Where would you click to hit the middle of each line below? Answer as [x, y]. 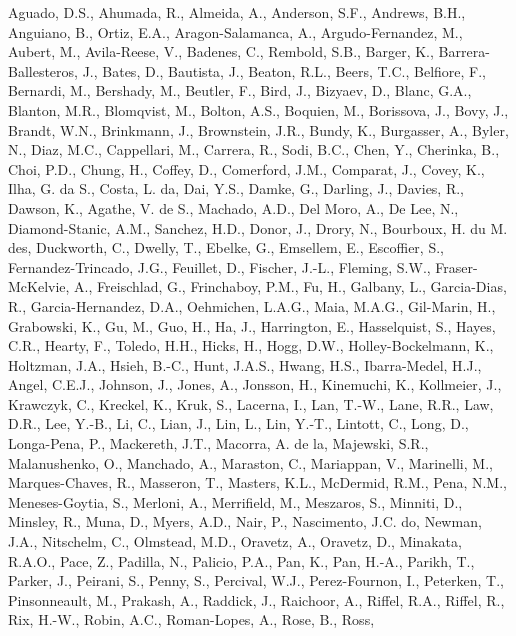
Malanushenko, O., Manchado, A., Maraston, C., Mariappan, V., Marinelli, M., [250, 462]
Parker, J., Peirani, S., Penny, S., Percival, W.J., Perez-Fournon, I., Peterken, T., [256, 580]
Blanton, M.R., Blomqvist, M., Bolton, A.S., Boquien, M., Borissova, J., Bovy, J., [258, 109]
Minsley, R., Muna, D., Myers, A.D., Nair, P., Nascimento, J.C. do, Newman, [245, 521]
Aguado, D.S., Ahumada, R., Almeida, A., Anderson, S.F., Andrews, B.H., [237, 12]
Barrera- [464, 51]
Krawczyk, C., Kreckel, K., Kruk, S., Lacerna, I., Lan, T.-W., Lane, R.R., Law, [251, 403]
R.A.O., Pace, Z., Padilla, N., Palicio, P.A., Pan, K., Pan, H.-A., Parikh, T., [241, 560]
